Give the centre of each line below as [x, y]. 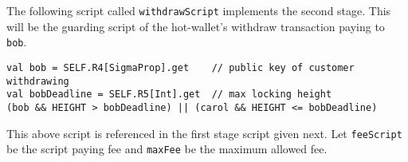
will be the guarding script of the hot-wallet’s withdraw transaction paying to [196, 26]
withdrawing [38, 81]
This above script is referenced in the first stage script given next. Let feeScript [204, 133]
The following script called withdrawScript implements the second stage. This [199, 10]
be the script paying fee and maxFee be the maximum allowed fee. [167, 149]
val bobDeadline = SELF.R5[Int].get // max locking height [169, 95]
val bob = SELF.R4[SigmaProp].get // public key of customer [180, 67]
